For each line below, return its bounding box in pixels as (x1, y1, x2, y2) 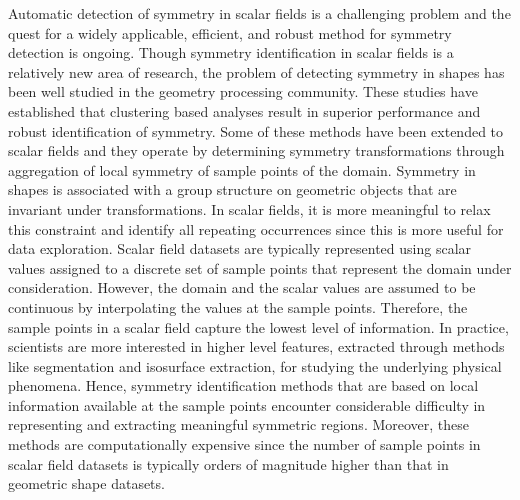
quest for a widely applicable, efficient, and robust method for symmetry (8, 22, 452, 43)
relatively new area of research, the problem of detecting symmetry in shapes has (8, 61, 505, 82)
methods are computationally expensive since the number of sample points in (8, 434, 481, 455)
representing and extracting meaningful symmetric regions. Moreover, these (8, 414, 470, 435)
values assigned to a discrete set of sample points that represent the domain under (8, 257, 512, 278)
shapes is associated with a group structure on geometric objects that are (8, 179, 457, 200)
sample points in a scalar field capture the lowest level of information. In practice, (8, 316, 509, 337)
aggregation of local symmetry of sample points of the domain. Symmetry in (8, 159, 476, 180)
